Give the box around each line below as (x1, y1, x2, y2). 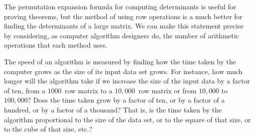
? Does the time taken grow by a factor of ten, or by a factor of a (28, 95, 225, 105)
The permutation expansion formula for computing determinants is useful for (4, 1, 236, 11)
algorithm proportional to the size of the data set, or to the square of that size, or (4, 114, 251, 124)
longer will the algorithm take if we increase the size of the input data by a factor (4, 76, 250, 86)
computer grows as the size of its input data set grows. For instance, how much (4, 66, 243, 76)
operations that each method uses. (4, 40, 107, 50)
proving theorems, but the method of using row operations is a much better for (4, 11, 243, 21)
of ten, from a (4, 85, 46, 95)
